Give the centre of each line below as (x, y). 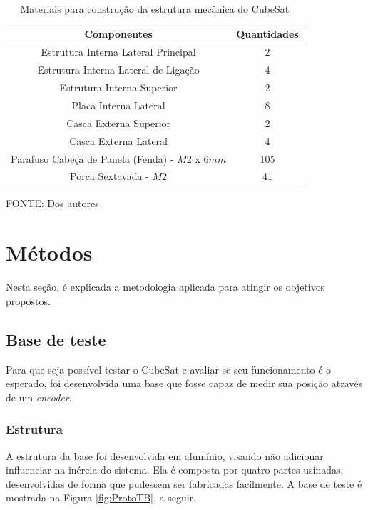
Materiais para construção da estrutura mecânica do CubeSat (155, 9)
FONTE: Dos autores (52, 203)
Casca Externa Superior (119, 122)
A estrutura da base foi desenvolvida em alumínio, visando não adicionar (165, 455)
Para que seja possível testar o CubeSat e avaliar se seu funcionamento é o (169, 369)
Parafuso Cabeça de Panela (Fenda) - (92, 158)
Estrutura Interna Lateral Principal (118, 52)
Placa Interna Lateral (118, 105)
